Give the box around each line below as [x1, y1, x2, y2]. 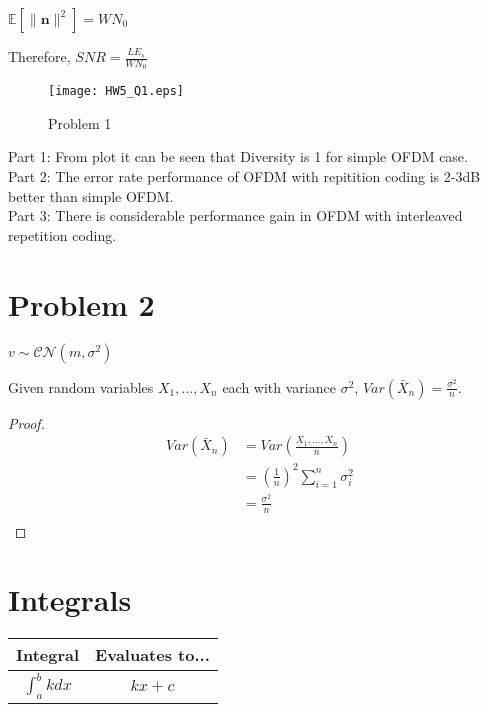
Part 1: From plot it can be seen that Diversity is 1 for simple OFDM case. [8, 146, 468, 167]
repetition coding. [8, 224, 117, 245]
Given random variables [8, 376, 154, 397]
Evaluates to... [95, 643, 210, 667]
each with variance [222, 376, 336, 397]
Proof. [8, 412, 45, 433]
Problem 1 [48, 112, 112, 133]
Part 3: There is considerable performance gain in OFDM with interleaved [8, 205, 463, 226]
